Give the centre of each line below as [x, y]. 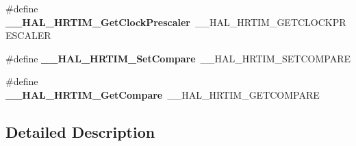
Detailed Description [80, 131]
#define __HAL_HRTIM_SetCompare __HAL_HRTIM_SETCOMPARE [178, 58]
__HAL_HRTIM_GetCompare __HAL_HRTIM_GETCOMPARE [163, 94]
